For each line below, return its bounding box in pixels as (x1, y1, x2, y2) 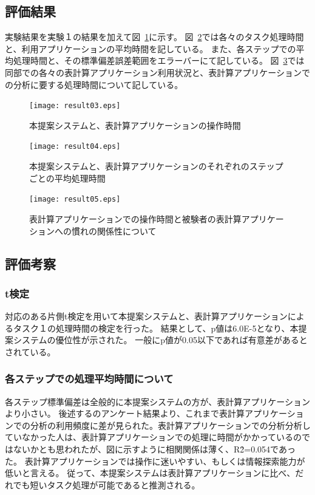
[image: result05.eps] (29, 195, 121, 204)
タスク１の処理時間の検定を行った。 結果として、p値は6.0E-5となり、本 (13, 321, 299, 334)
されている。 (5, 345, 56, 358)
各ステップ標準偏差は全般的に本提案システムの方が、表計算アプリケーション (5, 395, 311, 408)
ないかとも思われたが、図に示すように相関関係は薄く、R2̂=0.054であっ (13, 443, 296, 456)
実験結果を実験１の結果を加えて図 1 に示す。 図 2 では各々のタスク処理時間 (5, 30, 304, 43)
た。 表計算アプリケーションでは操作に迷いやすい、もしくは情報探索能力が (5, 454, 305, 467)
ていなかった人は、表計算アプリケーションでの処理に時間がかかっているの (5, 431, 302, 443)
